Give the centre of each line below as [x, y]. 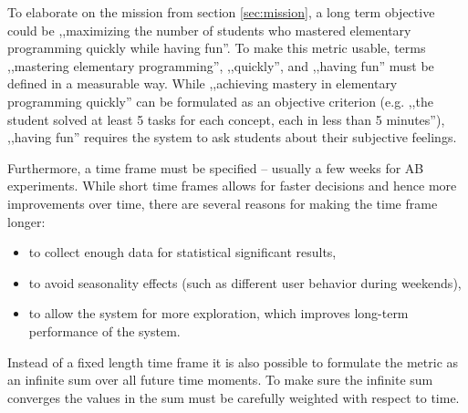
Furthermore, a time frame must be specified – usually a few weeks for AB [216, 167]
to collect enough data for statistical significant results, [182, 252]
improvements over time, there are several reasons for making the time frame [223, 203]
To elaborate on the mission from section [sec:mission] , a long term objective [221, 12]
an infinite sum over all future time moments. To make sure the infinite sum [220, 380]
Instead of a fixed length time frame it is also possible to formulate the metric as [233, 361]
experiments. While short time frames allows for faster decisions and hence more [232, 186]
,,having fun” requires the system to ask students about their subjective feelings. [232, 137]
